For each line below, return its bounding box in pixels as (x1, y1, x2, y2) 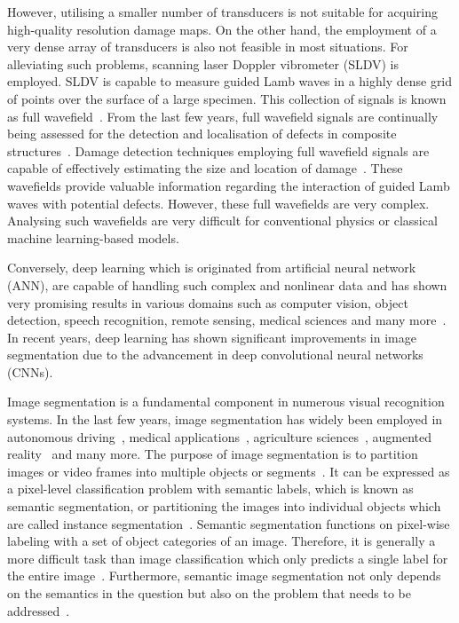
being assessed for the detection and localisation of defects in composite (7, 124, 397, 143)
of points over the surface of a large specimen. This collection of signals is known (7, 89, 447, 107)
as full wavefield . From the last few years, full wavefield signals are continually (7, 106, 439, 125)
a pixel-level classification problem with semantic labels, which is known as (7, 479, 414, 498)
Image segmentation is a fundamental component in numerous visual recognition (7, 392, 445, 411)
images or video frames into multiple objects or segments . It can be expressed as (7, 461, 450, 480)
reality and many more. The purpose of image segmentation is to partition (7, 445, 418, 463)
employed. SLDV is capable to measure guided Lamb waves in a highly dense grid (7, 72, 453, 91)
